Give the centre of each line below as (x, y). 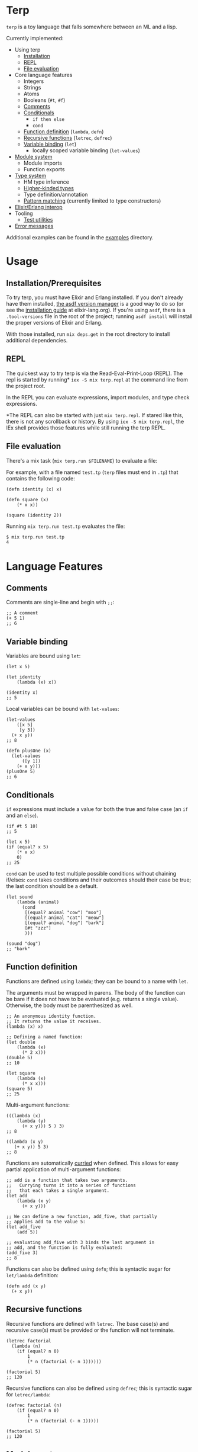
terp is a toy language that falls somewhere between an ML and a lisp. (92, 27)
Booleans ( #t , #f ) (44, 100)
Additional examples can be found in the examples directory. (80, 237)
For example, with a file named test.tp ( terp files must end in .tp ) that (92, 472)
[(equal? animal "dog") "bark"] (64, 923)
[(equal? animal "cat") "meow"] (64, 918)
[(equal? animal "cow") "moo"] (63, 912)
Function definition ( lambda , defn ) (64, 132)
